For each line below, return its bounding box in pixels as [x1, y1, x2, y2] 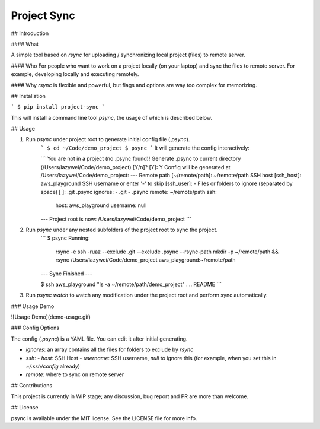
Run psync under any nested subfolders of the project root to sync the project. [25, 226, 218, 233]
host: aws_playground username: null [55, 202, 147, 209]
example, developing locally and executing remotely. [11, 71, 139, 78]
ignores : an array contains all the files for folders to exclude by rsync [25, 346, 194, 353]
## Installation [11, 92, 46, 99]
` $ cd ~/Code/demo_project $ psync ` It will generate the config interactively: [40, 144, 250, 151]
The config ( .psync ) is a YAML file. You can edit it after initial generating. [11, 335, 188, 342]
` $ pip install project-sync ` [11, 104, 105, 110]
